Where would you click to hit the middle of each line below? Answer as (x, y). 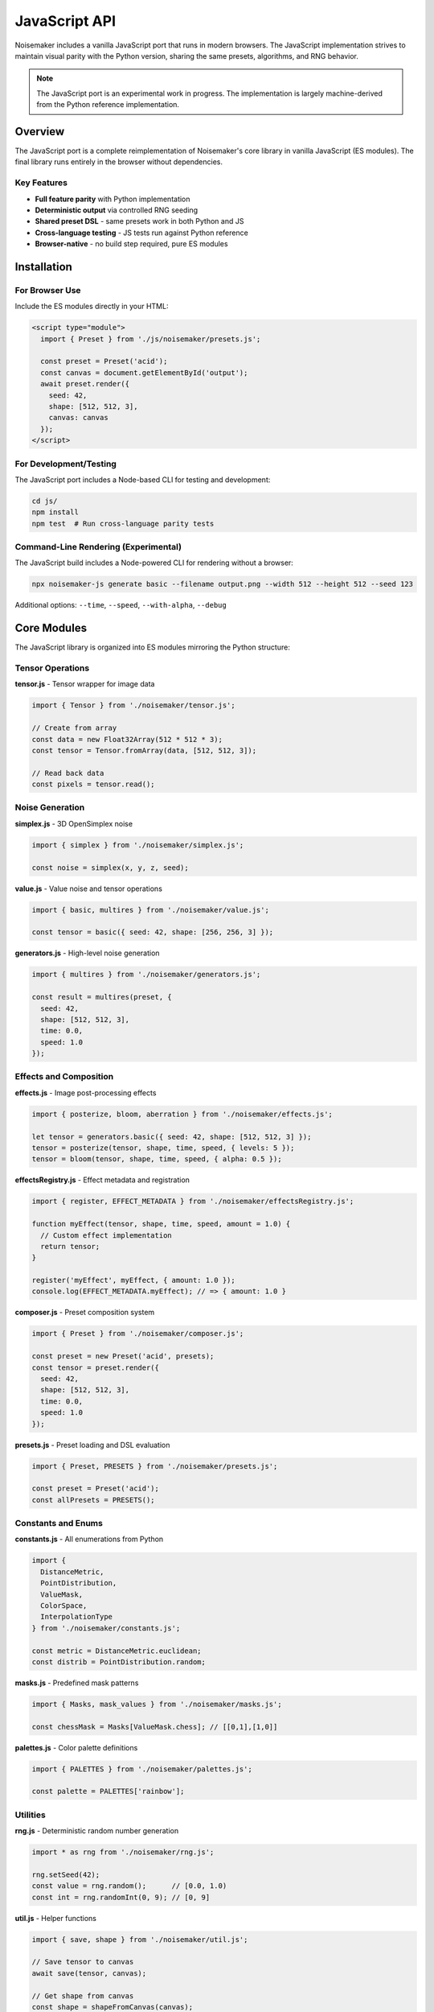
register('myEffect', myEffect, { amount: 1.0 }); (134, 1280)
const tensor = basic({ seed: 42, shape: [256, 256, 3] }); (153, 932)
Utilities (30, 1815)
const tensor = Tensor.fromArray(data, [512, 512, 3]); (144, 750)
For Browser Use (48, 290)
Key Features (41, 183)
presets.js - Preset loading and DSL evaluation (92, 1445)
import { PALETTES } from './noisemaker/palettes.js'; (142, 1769)
